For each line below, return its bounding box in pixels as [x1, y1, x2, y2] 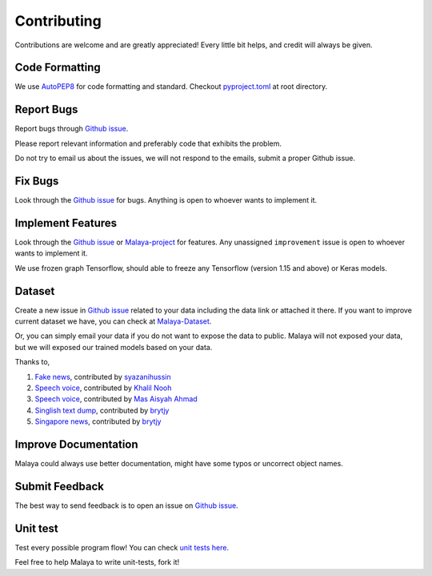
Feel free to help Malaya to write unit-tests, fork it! [14, 558, 180, 567]
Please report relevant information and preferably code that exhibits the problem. [14, 139, 282, 148]
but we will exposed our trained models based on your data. [14, 342, 213, 352]
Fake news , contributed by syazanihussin [34, 372, 171, 381]
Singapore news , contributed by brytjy [34, 417, 162, 426]
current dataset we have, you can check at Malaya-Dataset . [14, 316, 212, 326]
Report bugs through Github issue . [14, 124, 129, 134]
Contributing [14, 12, 102, 30]
